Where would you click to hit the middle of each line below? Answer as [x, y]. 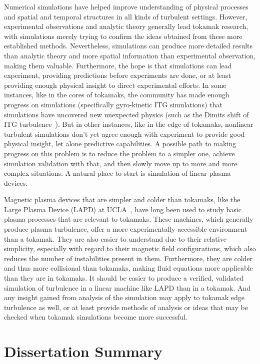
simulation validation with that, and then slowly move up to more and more [121, 163]
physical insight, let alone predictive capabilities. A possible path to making [120, 144]
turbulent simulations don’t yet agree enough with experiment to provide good [124, 134]
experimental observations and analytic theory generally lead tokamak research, [126, 26]
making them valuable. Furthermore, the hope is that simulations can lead [118, 65]
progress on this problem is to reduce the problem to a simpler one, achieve [119, 153]
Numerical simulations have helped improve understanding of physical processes [126, 6]
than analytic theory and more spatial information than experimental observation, [130, 55]
